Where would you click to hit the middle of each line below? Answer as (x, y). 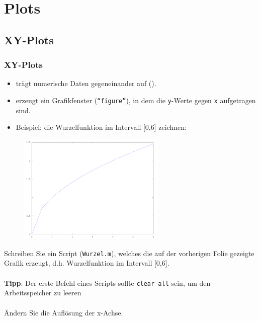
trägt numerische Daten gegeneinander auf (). (86, 83)
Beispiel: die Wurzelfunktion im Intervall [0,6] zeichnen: (101, 127)
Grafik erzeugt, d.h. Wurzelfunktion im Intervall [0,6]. (87, 263)
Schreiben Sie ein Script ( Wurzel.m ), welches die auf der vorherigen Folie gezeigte (129, 253)
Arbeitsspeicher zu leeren (43, 293)
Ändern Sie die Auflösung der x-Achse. (64, 312)
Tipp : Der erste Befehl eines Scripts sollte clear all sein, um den (107, 283)
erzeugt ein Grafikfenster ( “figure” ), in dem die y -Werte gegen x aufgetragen (136, 100)
